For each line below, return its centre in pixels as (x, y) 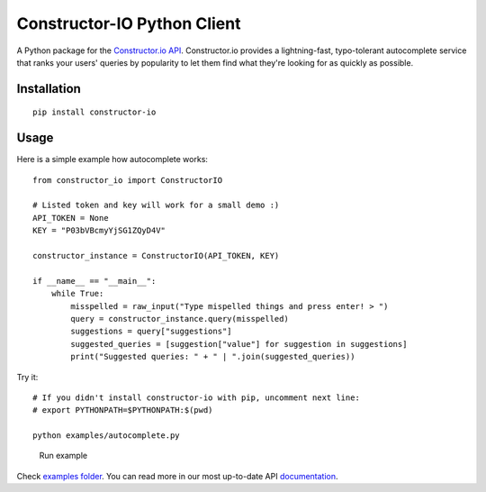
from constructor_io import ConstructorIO (128, 180)
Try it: (27, 377)
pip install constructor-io (94, 112)
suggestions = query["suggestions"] (152, 332)
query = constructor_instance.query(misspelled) (180, 319)
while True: (77, 294)
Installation (49, 89)
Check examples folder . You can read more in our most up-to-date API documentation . (177, 476)
